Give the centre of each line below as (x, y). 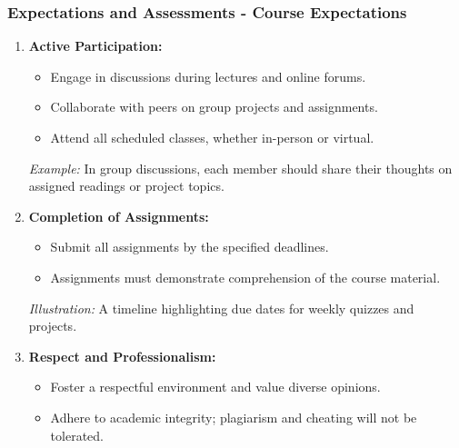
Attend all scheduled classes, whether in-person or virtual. (212, 137)
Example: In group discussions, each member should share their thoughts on (240, 168)
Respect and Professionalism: (122, 356)
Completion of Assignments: (119, 216)
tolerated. (77, 435)
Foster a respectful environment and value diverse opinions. (215, 387)
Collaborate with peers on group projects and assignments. (214, 107)
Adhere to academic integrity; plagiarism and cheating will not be (234, 417)
